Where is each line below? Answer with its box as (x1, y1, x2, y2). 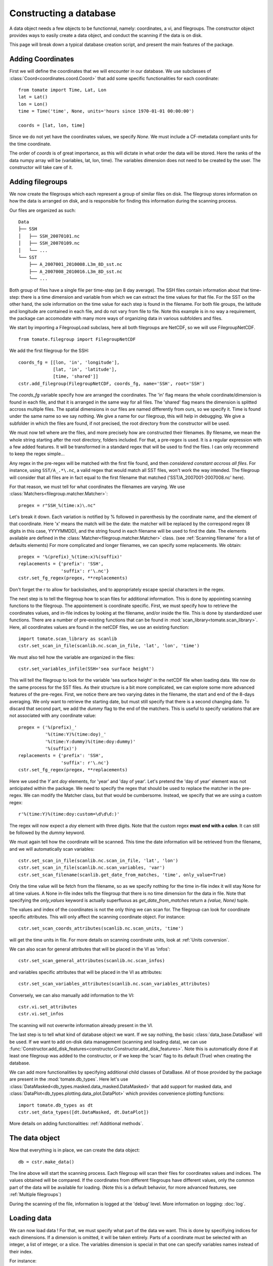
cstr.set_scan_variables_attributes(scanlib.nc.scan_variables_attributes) (18, 981, 210, 987)
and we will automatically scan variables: (9, 846, 95, 852)
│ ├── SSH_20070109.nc (18, 241, 80, 246)
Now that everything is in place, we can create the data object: (9, 1147, 140, 1153)
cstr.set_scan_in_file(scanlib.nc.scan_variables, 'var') (18, 865, 165, 871)
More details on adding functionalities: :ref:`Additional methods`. (9, 1121, 144, 1127)
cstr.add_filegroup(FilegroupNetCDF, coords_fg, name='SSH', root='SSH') (18, 380, 205, 386)
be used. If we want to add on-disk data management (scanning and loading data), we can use (9, 1039, 207, 1045)
